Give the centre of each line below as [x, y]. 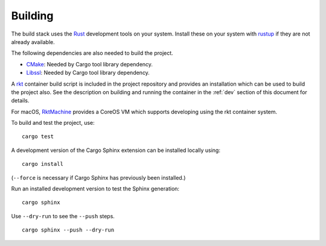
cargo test [38, 137]
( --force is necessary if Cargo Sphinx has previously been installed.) [98, 177]
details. [20, 101]
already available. [33, 42]
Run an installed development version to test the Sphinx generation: [95, 189]
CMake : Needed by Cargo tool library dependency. [90, 64]
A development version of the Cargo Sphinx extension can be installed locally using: [116, 150]
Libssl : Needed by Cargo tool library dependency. [88, 73]
